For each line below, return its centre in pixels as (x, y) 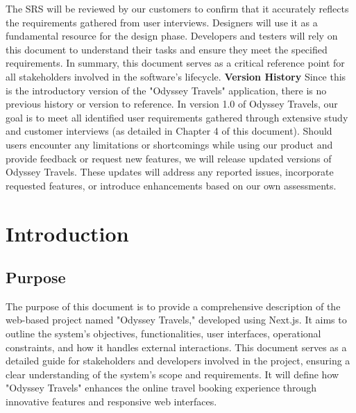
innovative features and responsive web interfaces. (111, 402)
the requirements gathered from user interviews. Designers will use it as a (162, 22)
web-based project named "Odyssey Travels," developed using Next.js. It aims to (176, 320)
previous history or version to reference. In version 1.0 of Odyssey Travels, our (172, 104)
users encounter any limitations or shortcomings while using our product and (169, 144)
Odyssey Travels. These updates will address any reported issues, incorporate (170, 172)
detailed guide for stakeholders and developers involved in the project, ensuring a (178, 361)
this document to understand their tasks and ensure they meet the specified (167, 49)
